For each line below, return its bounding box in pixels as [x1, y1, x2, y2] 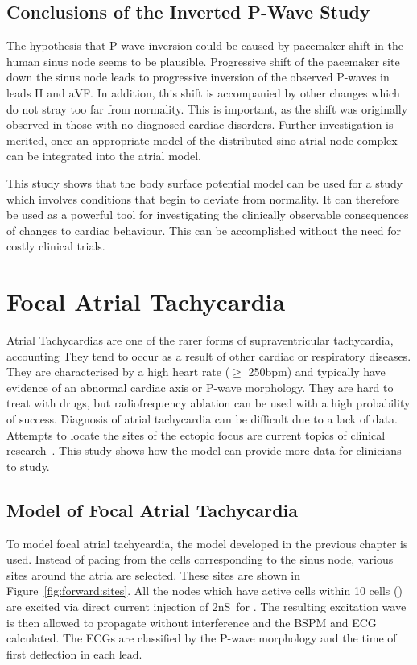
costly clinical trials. [6, 237, 105, 254]
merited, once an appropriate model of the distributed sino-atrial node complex [6, 131, 398, 148]
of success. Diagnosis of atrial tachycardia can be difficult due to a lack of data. [6, 411, 398, 427]
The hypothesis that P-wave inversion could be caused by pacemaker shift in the [6, 37, 403, 54]
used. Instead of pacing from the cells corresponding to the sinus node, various [6, 551, 394, 568]
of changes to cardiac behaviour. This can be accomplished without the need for [6, 221, 401, 238]
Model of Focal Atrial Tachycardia [6, 497, 298, 522]
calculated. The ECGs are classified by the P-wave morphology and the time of [6, 630, 397, 646]
